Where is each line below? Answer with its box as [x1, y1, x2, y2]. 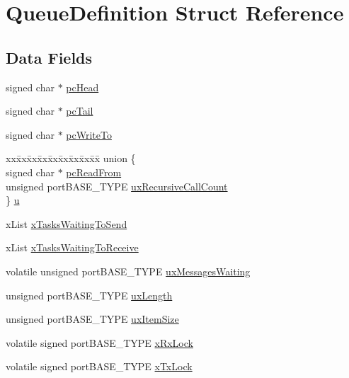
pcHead [66, 79, 99, 94]
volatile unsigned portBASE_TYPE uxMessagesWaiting [6, 263, 251, 278]
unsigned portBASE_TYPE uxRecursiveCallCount [6, 178, 228, 193]
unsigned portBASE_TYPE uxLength [6, 287, 173, 302]
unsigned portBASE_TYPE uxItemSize [6, 311, 179, 326]
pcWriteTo [66, 127, 112, 142]
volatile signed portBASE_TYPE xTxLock [6, 359, 193, 374]
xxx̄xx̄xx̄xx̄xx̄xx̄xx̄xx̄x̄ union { [6, 151, 136, 166]
